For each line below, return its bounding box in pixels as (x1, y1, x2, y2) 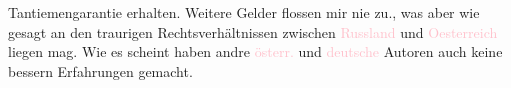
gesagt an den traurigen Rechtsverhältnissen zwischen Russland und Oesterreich (8, 21, 498, 42)
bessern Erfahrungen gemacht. (8, 60, 193, 81)
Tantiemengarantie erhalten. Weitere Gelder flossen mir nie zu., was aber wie (8, 2, 480, 22)
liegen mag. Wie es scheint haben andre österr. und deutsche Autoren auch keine (8, 41, 503, 62)
